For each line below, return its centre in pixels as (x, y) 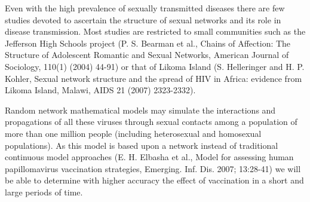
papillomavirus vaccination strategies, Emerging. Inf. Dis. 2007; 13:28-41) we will (153, 168)
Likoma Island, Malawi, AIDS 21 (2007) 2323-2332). (100, 90)
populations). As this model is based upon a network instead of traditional (142, 145)
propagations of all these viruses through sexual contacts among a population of (151, 122)
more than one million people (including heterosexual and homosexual (133, 133)
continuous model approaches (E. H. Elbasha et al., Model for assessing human (149, 157)
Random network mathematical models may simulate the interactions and (140, 110)
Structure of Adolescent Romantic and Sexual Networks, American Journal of (147, 55)
